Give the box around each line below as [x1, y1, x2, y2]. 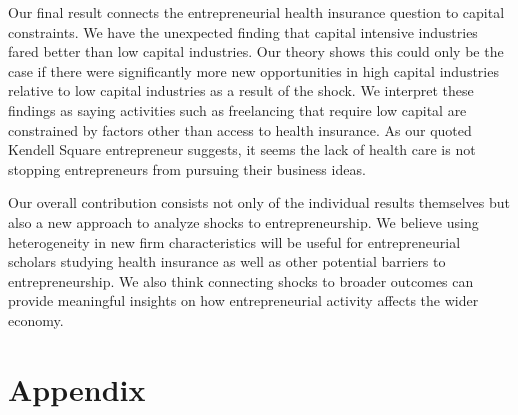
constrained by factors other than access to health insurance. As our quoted [8, 119, 472, 140]
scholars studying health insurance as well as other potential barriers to [8, 251, 446, 272]
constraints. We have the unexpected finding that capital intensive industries [8, 21, 478, 42]
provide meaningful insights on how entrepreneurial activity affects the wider [8, 290, 479, 311]
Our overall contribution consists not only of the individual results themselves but [8, 192, 511, 213]
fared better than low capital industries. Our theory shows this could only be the [8, 41, 504, 62]
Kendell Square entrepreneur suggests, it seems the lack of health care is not [8, 139, 476, 160]
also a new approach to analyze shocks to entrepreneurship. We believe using [8, 211, 479, 232]
